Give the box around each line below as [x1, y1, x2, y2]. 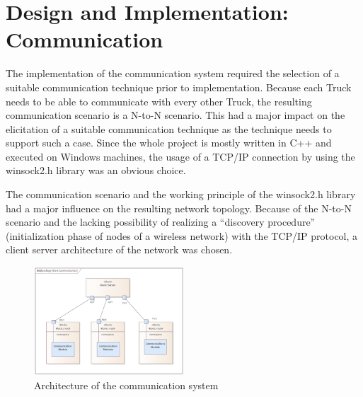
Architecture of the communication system [34, 377, 219, 392]
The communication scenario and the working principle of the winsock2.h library [6, 187, 356, 202]
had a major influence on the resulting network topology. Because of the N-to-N [6, 200, 352, 215]
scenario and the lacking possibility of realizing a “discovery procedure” [6, 214, 316, 229]
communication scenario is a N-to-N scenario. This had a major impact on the [6, 108, 345, 122]
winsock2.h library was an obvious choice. [6, 163, 186, 178]
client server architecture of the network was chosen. [6, 242, 233, 257]
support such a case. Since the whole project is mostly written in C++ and [6, 135, 332, 150]
